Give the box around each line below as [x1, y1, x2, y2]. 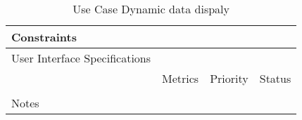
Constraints [11, 29, 77, 45]
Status [259, 70, 291, 86]
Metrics [162, 70, 199, 86]
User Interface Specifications [11, 50, 151, 66]
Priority [210, 70, 248, 86]
